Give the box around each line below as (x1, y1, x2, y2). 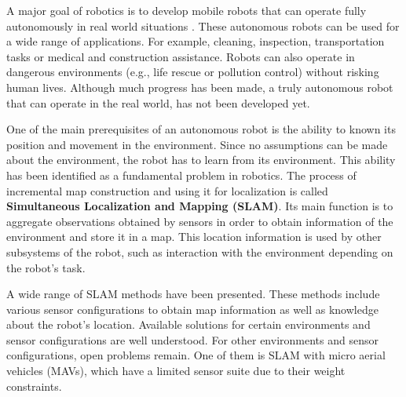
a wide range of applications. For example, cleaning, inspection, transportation (6, 33, 385, 49)
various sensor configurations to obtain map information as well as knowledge (6, 300, 379, 317)
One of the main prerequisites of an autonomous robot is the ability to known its (6, 121, 396, 137)
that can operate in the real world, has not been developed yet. (6, 94, 310, 111)
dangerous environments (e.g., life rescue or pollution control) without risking (6, 64, 379, 80)
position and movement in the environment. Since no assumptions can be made (6, 136, 388, 152)
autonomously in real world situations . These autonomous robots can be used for (6, 17, 400, 34)
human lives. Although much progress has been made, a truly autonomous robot (6, 78, 393, 95)
